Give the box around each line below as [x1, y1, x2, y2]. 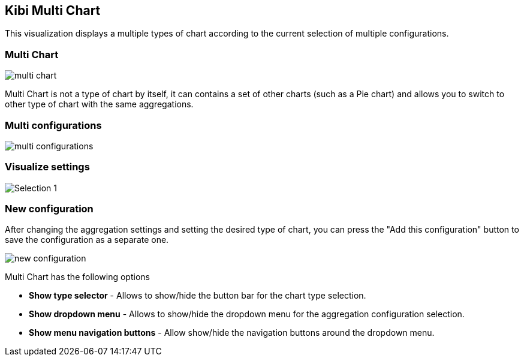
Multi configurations [5, 119, 102, 131]
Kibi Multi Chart [5, 3, 101, 18]
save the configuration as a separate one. [5, 234, 169, 245]
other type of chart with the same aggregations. [5, 99, 194, 110]
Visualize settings [5, 161, 90, 173]
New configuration [5, 203, 94, 215]
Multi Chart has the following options [5, 272, 150, 282]
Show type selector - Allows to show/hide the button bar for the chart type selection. [29, 290, 366, 301]
